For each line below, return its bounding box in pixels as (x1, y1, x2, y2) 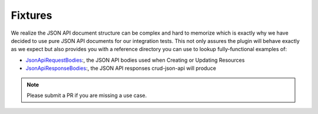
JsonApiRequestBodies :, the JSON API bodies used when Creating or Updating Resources (25, 56, 245, 63)
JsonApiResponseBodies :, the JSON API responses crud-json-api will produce (25, 65, 216, 72)
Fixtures (11, 9, 52, 22)
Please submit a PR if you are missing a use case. (26, 92, 147, 99)
